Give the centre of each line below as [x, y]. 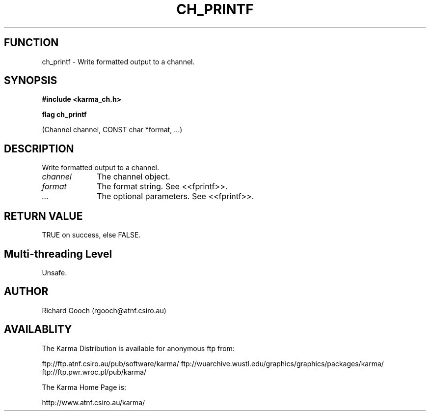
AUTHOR [26, 292]
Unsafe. [54, 272]
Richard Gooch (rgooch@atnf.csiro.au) [104, 310]
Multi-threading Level [58, 254]
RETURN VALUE [43, 216]
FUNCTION [31, 43]
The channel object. [134, 177]
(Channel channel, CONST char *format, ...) [112, 130]
